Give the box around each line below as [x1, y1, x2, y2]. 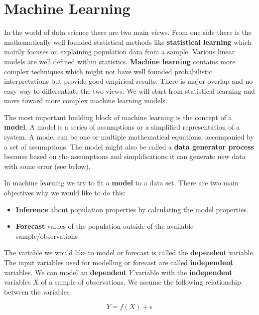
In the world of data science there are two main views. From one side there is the [4, 27, 252, 37]
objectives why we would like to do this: [4, 187, 126, 198]
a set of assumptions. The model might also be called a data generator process [4, 141, 254, 152]
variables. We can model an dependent [4, 267, 127, 277]
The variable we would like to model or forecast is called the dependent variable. [4, 247, 255, 258]
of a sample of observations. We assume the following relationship [41, 277, 241, 287]
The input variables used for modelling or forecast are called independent [4, 257, 234, 267]
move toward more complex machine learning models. [4, 95, 167, 106]
